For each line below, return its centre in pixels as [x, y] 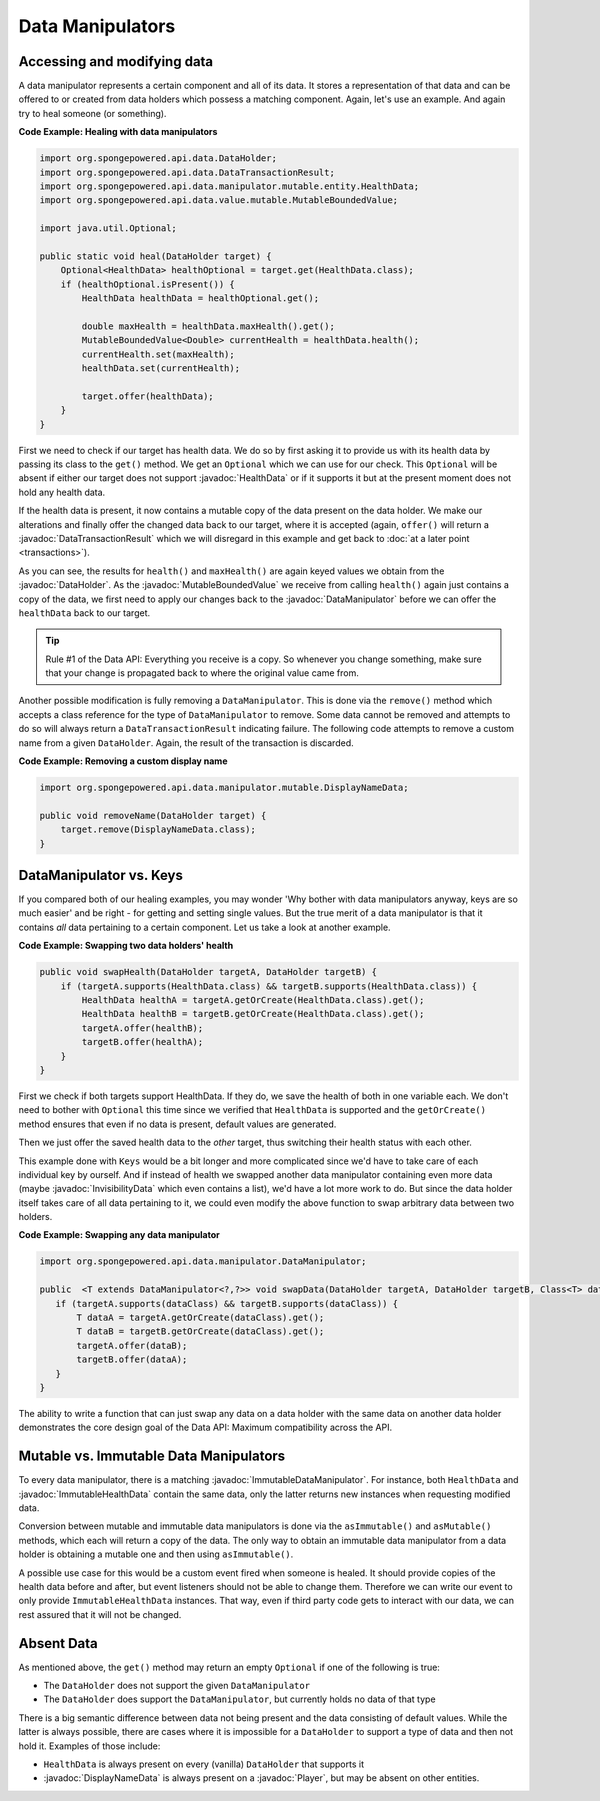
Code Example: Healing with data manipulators [118, 132]
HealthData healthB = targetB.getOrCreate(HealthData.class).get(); [253, 1014]
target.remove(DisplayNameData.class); [158, 829]
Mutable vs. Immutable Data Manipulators [152, 1456]
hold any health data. [62, 492]
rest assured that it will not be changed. [100, 1614]
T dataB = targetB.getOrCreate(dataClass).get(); [200, 1331]
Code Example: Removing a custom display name [123, 761]
